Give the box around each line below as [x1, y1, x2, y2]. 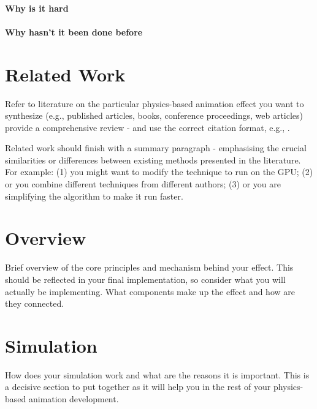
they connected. [5, 297, 64, 310]
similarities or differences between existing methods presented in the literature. [5, 153, 301, 166]
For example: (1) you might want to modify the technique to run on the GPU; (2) [5, 165, 313, 178]
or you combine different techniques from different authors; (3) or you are [5, 178, 281, 190]
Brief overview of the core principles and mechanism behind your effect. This [5, 261, 294, 274]
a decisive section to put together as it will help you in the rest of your [5, 380, 271, 393]
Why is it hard [5, 1, 69, 14]
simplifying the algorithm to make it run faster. [5, 189, 183, 202]
